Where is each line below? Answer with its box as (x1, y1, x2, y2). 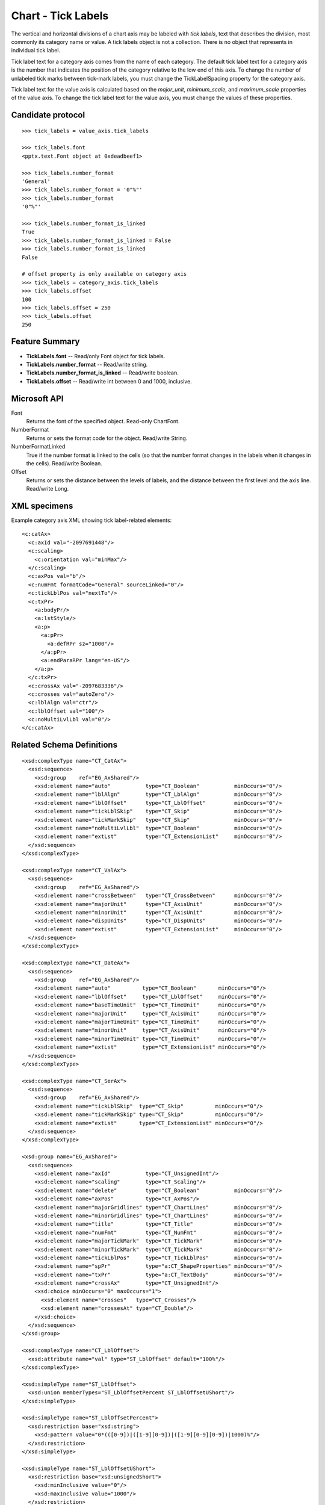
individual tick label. (11, 47, 60, 54)
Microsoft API (11, 393, 64, 403)
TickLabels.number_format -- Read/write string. (26, 361, 148, 368)
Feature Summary (11, 337, 80, 347)
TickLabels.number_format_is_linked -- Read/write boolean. (26, 369, 179, 376)
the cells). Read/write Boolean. (26, 460, 102, 467)
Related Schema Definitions (11, 740, 117, 750)
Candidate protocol (11, 110, 85, 120)
